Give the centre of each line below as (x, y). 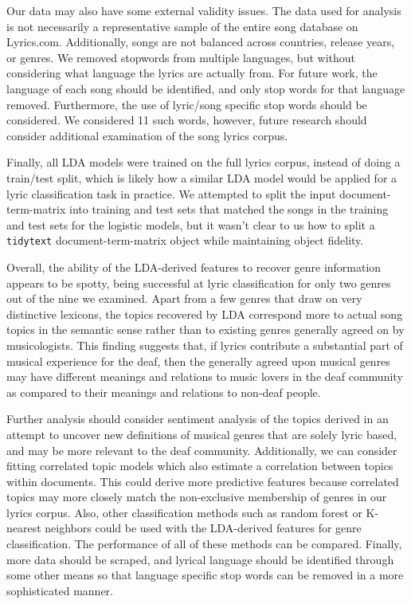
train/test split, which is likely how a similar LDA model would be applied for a (202, 177)
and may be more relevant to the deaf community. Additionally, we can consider (202, 450)
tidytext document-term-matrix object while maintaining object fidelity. (185, 240)
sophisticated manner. (60, 590)
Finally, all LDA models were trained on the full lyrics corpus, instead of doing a (204, 162)
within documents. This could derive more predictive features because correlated (203, 481)
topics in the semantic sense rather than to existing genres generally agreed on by (205, 329)
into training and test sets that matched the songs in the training (229, 209)
